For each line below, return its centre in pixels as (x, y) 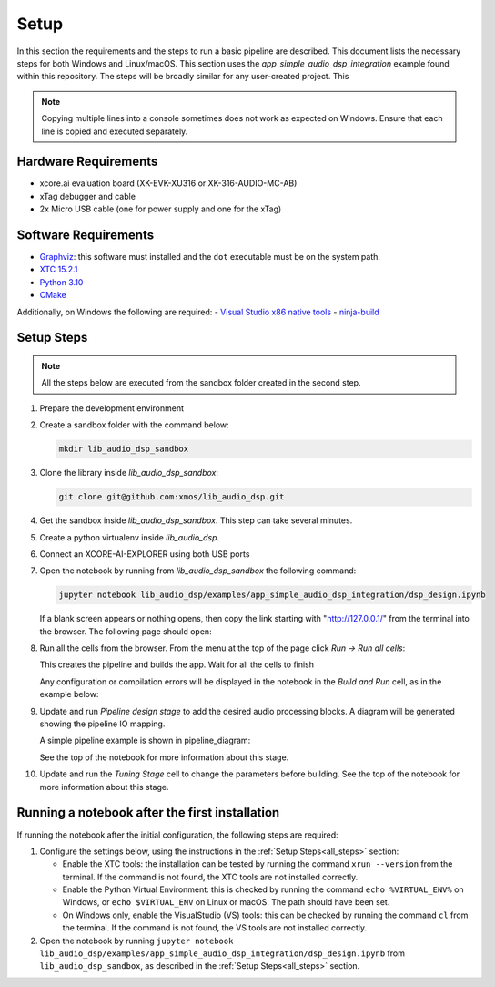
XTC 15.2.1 (59, 270)
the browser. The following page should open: (126, 631)
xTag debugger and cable (88, 196)
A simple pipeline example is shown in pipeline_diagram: (145, 740)
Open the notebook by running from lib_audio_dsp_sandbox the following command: (198, 571)
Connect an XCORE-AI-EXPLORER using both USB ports (145, 554)
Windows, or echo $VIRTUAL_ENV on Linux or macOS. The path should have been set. (226, 902)
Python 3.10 (61, 282)
